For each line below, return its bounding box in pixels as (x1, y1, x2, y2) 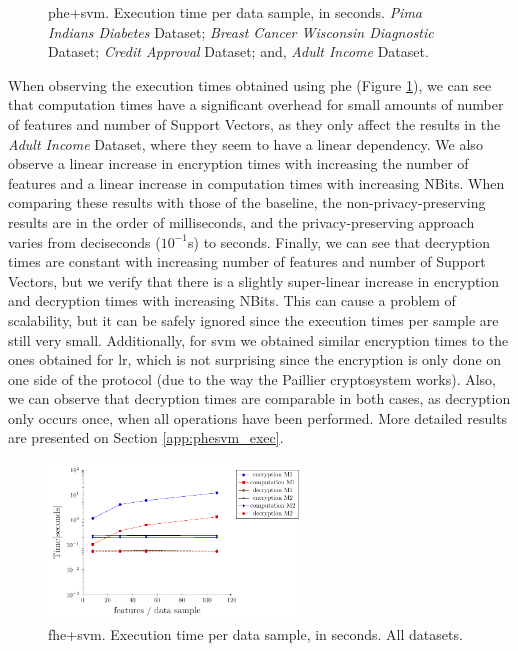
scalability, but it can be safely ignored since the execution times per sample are (8, 309, 499, 330)
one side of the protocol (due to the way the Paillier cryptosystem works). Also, (8, 368, 496, 389)
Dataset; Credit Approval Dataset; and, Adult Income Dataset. (48, 41, 429, 62)
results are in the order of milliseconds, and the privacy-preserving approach (8, 211, 475, 232)
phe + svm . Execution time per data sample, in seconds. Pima (48, 2, 423, 22)
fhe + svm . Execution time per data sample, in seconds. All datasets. (48, 624, 463, 645)
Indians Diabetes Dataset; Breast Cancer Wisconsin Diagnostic (48, 21, 434, 42)
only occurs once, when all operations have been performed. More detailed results (8, 407, 508, 428)
